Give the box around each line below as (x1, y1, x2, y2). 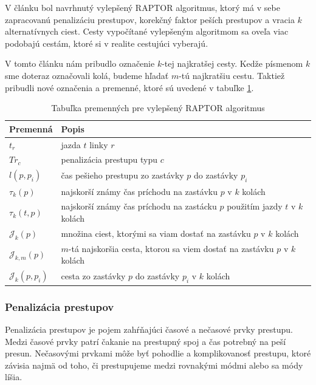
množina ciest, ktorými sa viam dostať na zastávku (61, 227, 251, 239)
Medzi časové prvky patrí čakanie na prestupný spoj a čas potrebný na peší (5, 335, 286, 347)
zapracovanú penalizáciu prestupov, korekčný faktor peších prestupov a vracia (5, 13, 295, 26)
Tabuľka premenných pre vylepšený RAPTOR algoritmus (51, 101, 265, 114)
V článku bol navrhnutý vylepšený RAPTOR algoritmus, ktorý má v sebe (5, 1, 280, 13)
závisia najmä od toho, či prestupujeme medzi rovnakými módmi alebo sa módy (5, 358, 303, 371)
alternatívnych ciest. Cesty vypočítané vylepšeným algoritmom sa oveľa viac (5, 25, 289, 38)
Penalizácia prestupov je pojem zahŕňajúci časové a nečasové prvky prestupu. (5, 323, 293, 336)
